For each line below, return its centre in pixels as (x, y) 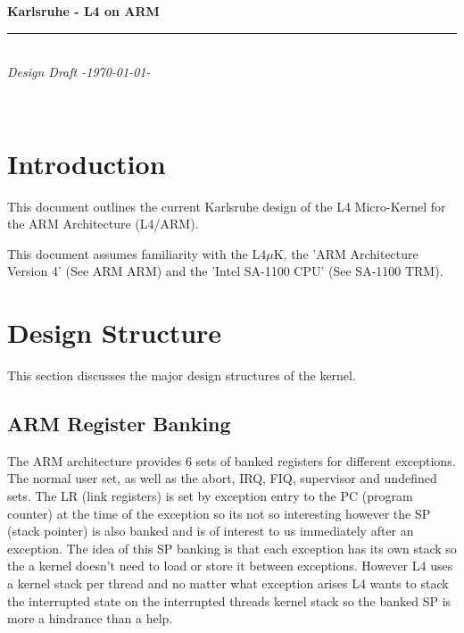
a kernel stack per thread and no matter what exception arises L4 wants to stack (228, 583)
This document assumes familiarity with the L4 (137, 253)
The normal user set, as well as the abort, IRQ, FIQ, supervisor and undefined (222, 478)
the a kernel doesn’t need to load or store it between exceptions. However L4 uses (230, 566)
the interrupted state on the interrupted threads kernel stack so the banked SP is (229, 600)
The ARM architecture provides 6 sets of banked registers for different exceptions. (232, 460)
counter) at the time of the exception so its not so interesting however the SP (219, 513)
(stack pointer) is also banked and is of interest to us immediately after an (211, 531)
